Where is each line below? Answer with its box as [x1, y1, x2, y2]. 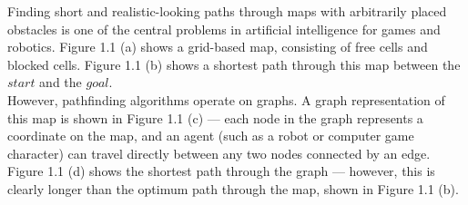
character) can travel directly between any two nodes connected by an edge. [7, 143, 431, 162]
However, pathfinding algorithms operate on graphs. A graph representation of [7, 90, 445, 109]
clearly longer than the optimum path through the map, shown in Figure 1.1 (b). [7, 179, 459, 198]
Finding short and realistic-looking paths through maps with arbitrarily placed [7, 2, 447, 20]
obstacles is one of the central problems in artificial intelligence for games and [7, 19, 441, 38]
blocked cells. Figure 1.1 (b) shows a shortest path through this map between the [7, 54, 461, 73]
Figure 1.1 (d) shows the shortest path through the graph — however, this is [7, 161, 435, 181]
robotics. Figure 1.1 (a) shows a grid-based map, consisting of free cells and [7, 37, 428, 56]
